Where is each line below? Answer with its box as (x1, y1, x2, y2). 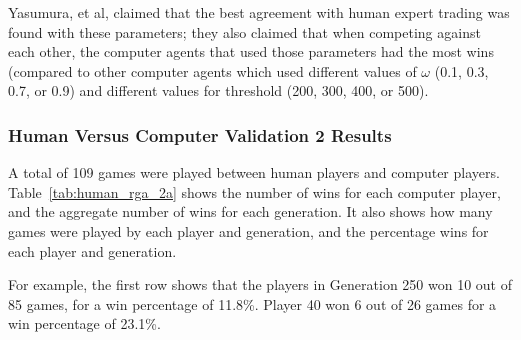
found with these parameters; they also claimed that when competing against (8, 21, 481, 42)
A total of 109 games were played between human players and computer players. (8, 162, 500, 183)
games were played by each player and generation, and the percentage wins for (8, 220, 489, 241)
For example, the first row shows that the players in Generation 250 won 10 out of (8, 274, 512, 295)
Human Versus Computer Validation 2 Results (8, 122, 392, 147)
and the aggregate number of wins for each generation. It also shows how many (8, 201, 493, 222)
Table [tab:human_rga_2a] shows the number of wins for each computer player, (8, 181, 501, 202)
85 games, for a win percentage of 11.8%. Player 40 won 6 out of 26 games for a (8, 293, 497, 314)
